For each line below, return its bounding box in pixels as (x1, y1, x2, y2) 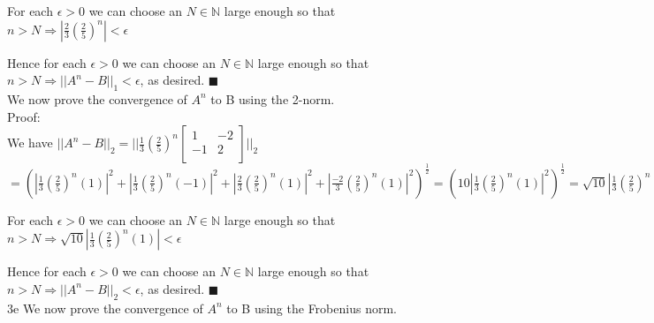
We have (7, 133, 53, 152)
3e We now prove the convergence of (7, 298, 203, 317)
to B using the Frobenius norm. (226, 298, 397, 317)
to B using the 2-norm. (210, 89, 335, 108)
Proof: (7, 107, 41, 125)
